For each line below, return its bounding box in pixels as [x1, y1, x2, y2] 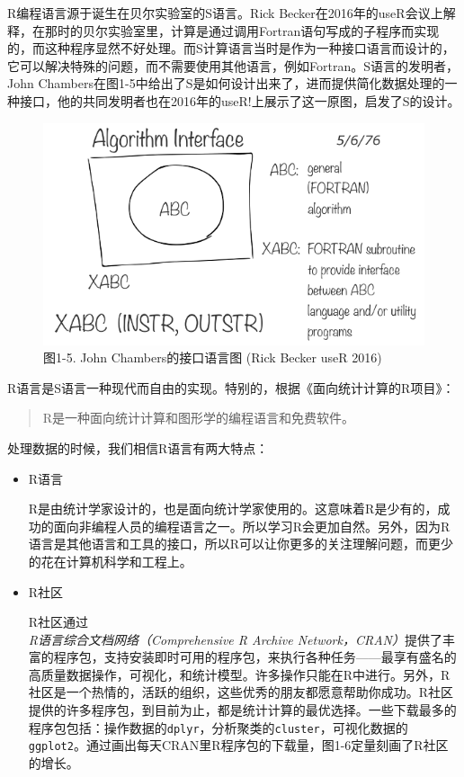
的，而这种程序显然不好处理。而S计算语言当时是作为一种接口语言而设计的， [7, 39, 455, 58]
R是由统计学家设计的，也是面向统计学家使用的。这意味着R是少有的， [28, 499, 438, 518]
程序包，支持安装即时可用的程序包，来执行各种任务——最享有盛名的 [53, 647, 457, 666]
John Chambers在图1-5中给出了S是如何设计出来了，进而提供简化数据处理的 [7, 74, 445, 93]
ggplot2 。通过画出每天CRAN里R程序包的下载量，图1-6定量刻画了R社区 [28, 736, 449, 755]
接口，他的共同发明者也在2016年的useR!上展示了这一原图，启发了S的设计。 [19, 91, 460, 110]
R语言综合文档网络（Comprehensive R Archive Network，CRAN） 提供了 [28, 630, 443, 648]
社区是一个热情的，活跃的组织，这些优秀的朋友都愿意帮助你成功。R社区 [28, 683, 454, 701]
